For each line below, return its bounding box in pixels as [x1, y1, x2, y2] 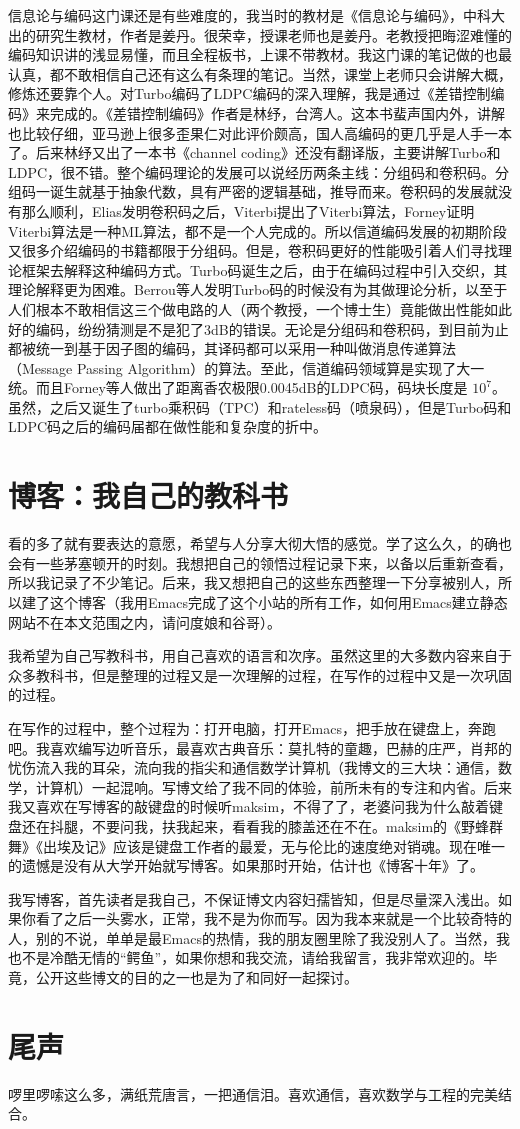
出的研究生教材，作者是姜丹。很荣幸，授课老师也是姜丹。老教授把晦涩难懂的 [8, 24, 512, 45]
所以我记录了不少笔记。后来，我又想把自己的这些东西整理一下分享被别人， [8, 572, 498, 593]
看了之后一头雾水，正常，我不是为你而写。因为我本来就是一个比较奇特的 [35, 908, 512, 929]
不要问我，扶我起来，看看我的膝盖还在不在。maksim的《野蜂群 [91, 815, 504, 836]
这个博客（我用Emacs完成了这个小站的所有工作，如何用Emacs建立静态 [49, 591, 508, 612]
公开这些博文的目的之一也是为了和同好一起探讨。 [35, 967, 358, 988]
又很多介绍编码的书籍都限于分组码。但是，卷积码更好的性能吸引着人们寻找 [8, 240, 498, 261]
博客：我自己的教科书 [8, 475, 289, 516]
